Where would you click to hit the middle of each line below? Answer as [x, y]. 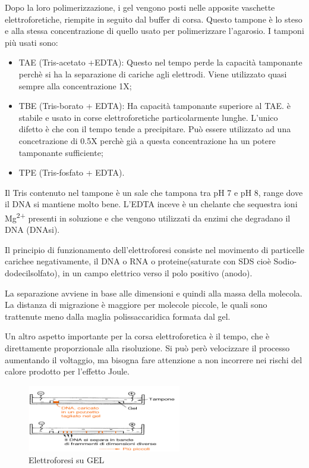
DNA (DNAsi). [32, 230]
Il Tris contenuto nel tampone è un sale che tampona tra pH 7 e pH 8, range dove [154, 192]
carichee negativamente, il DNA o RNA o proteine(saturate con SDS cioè [138, 261]
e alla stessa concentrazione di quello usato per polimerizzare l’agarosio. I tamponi [154, 31]
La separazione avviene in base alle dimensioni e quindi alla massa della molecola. [154, 293]
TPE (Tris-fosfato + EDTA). [72, 172]
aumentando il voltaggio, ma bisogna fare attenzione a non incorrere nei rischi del [154, 359]
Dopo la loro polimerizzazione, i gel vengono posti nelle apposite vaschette [140, 7]
